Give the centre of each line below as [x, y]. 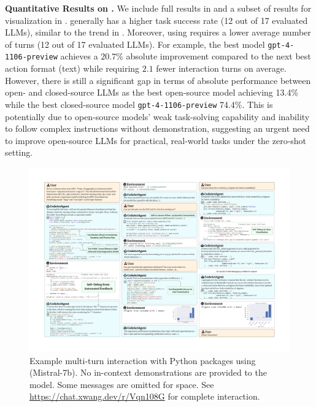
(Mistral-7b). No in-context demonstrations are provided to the [148, 372]
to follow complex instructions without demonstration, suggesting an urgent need [157, 128]
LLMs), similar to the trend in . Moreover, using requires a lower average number [158, 32]
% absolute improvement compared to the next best [214, 56]
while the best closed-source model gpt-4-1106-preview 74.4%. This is [139, 104]
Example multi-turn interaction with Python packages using [143, 360]
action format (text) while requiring [72, 68]
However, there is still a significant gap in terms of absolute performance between [158, 80]
